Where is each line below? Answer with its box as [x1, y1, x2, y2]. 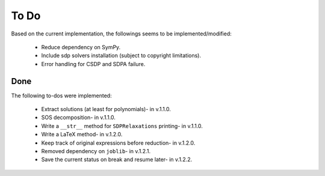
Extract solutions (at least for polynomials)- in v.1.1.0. [41, 106, 172, 113]
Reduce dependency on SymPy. [41, 43, 121, 50]
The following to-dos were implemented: [11, 92, 112, 99]
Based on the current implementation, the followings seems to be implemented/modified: [11, 30, 232, 37]
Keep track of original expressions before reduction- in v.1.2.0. [41, 139, 196, 147]
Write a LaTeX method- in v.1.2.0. [41, 131, 123, 138]
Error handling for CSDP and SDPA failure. [41, 60, 146, 67]
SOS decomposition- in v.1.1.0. [41, 114, 116, 121]
